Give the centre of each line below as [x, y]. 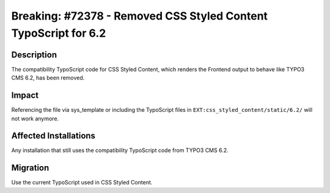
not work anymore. [35, 118]
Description [34, 55]
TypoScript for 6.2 [59, 33]
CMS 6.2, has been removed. [48, 78]
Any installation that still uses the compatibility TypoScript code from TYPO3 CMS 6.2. [120, 150]
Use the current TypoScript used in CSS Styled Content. [82, 183]
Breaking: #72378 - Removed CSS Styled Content [140, 16]
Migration [30, 168]
